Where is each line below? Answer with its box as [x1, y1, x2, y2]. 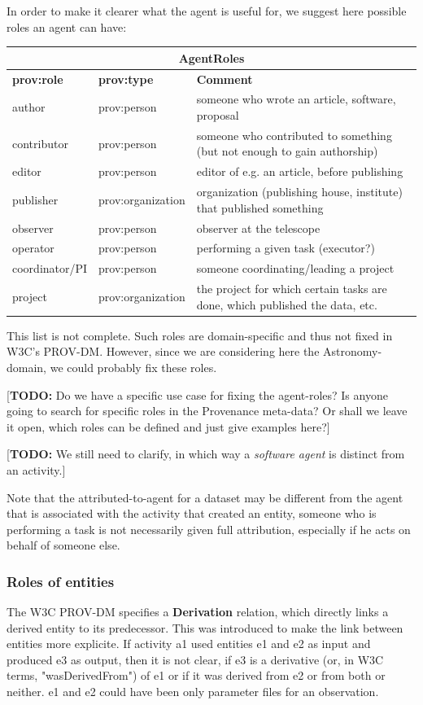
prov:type [98, 70, 154, 87]
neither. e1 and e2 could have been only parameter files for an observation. [7, 683, 379, 700]
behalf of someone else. [7, 536, 120, 554]
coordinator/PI [12, 260, 88, 277]
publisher [12, 190, 59, 208]
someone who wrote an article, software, [196, 90, 396, 107]
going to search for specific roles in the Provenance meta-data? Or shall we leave [7, 402, 408, 419]
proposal [196, 106, 239, 123]
